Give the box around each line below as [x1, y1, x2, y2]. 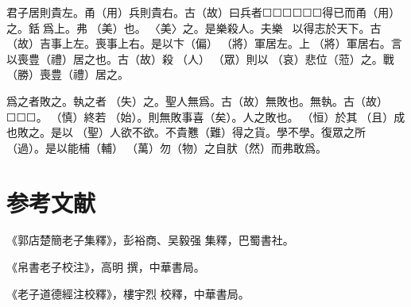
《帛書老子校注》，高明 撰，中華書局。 [6, 259, 205, 275]
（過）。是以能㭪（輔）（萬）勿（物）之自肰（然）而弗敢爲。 [6, 139, 327, 155]
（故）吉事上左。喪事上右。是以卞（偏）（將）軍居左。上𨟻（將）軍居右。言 [6, 35, 402, 52]
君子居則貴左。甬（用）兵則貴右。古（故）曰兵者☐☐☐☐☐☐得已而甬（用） [6, 4, 401, 20]
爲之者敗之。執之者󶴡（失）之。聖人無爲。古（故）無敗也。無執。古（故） [6, 92, 388, 109]
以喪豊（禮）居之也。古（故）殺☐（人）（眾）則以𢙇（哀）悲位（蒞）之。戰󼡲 [6, 50, 397, 67]
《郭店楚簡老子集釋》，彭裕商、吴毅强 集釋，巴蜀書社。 [6, 232, 294, 248]
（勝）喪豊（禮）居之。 [6, 66, 129, 83]
